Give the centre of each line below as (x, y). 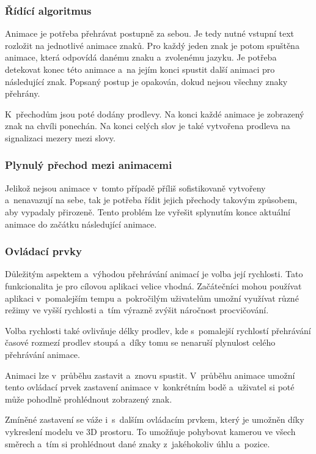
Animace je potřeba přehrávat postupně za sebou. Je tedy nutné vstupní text (150, 33)
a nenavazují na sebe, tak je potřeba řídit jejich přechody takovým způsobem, (151, 200)
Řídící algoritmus (48, 10)
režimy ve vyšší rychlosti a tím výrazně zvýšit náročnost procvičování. (137, 310)
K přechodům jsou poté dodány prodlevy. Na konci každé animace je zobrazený (155, 113)
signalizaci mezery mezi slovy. (60, 137)
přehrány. (23, 93)
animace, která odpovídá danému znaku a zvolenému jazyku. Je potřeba (141, 57)
